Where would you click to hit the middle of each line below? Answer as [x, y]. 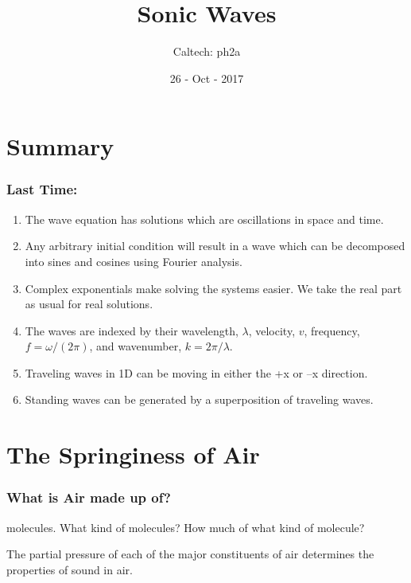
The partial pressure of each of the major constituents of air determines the [190, 554]
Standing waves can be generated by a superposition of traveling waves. [199, 399]
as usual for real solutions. [89, 304]
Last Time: [42, 189]
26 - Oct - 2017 [207, 78]
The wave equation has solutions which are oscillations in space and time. [204, 219]
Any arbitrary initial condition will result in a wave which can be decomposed [215, 246]
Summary [60, 146]
